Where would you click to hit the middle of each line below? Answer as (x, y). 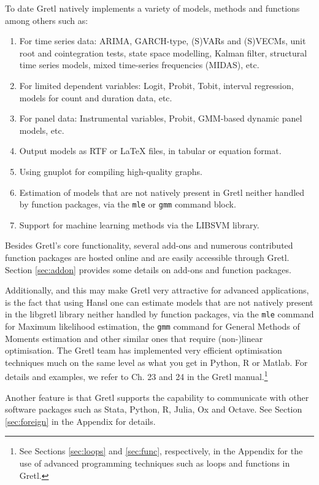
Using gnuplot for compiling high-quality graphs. (111, 171)
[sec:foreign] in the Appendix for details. (80, 421)
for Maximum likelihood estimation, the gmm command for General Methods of (152, 326)
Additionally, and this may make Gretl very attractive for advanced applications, (157, 290)
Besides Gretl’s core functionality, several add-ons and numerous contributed (149, 245)
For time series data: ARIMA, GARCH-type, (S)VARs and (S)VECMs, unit (163, 41)
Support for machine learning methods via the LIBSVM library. (139, 224)
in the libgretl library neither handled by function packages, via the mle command (159, 314)
